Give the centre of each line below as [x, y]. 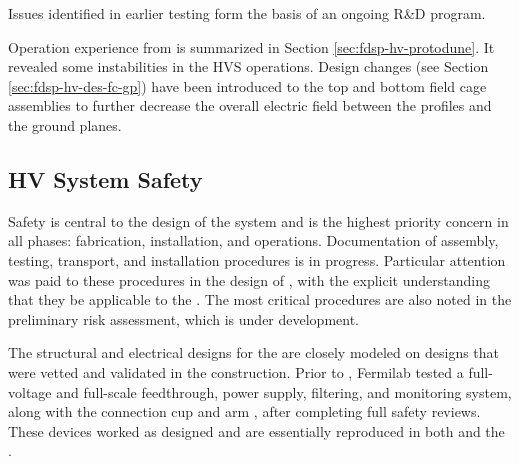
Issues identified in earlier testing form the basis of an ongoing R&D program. [247, 13]
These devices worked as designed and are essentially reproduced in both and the [256, 430]
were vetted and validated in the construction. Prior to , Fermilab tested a [236, 371]
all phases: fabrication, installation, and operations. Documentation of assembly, [253, 240]
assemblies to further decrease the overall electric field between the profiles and [250, 105]
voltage [30, 391]
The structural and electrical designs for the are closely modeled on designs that [254, 352]
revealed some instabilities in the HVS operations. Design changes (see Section [248, 66]
